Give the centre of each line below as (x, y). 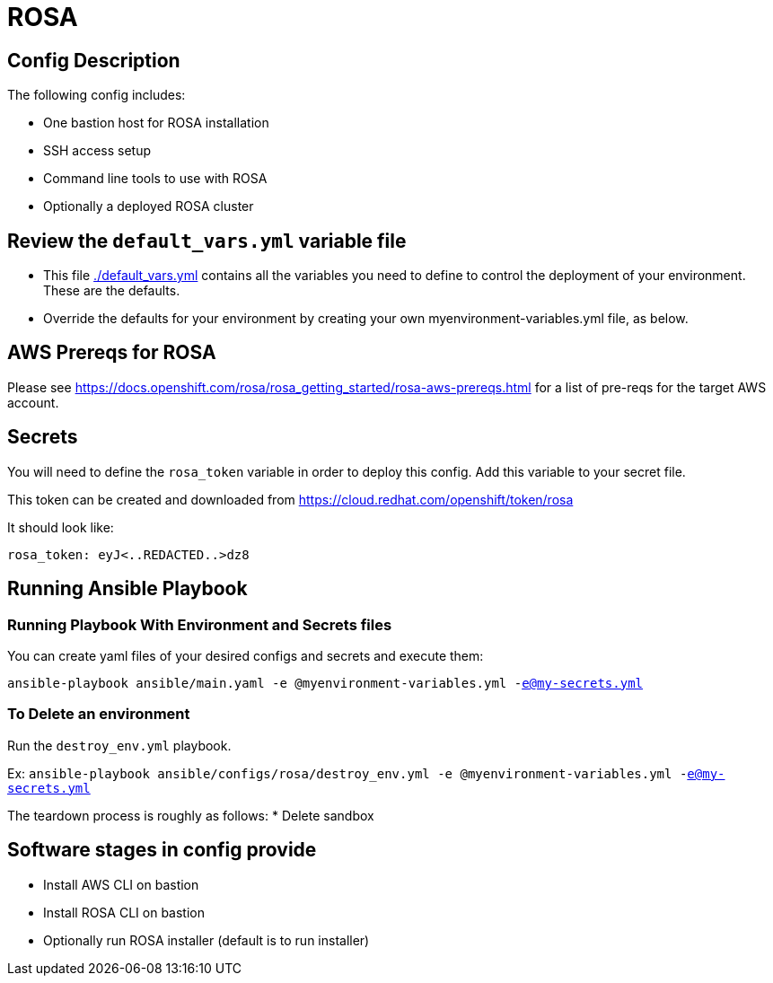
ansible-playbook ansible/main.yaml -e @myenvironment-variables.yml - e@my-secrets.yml (325, 683)
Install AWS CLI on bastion (121, 884)
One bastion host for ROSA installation (156, 123)
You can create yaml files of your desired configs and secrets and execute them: (246, 655)
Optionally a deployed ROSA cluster (149, 206)
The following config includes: (97, 95)
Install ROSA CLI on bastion (124, 912)
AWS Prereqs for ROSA (112, 353)
